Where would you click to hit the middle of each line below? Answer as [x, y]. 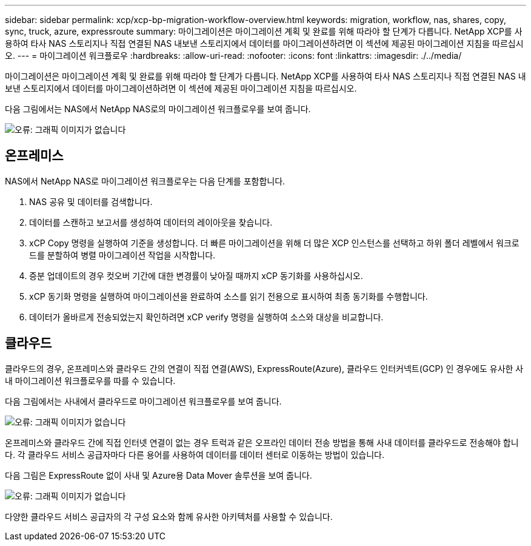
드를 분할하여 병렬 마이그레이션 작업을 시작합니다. [122, 255]
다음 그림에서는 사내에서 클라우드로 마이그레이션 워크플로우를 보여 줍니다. [143, 401]
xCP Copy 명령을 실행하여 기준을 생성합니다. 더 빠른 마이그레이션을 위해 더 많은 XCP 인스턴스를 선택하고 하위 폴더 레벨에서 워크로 [274, 243]
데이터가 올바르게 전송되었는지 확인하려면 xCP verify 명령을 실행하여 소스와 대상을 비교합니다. [206, 317]
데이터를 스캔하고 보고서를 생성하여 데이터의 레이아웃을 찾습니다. [151, 222]
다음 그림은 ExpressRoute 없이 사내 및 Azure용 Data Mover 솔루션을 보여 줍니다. [159, 475]
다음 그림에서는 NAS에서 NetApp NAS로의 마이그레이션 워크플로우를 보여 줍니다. [158, 109]
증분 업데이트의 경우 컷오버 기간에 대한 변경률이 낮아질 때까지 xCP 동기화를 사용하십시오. [196, 275]
